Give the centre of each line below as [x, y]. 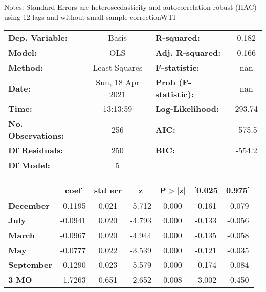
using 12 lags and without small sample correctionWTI [90, 17]
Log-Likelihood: [187, 109]
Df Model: [29, 165]
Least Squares [118, 68]
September [30, 265]
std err [108, 190]
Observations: [36, 136]
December [29, 206]
